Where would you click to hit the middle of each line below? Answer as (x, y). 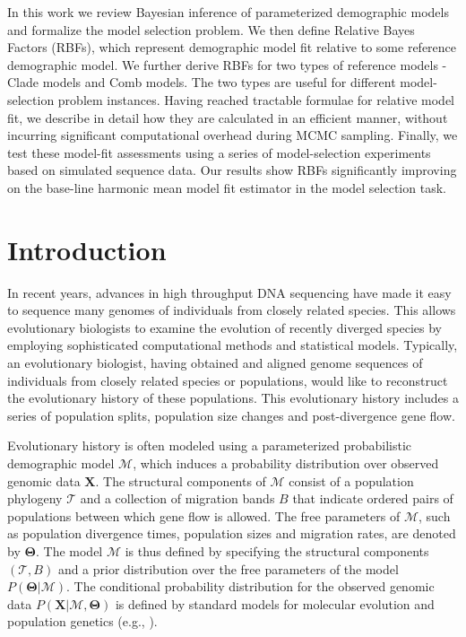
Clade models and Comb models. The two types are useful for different (202, 82)
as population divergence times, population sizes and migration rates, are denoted (232, 533)
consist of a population (351, 480)
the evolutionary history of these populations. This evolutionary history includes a (233, 398)
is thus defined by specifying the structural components (277, 550)
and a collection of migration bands (177, 498)
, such (434, 515)
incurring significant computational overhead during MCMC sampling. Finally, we (233, 135)
